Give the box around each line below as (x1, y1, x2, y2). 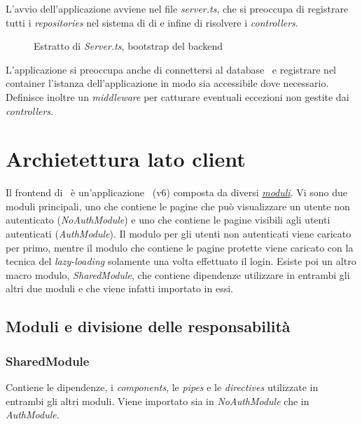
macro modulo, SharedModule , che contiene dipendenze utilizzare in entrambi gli (6, 267, 350, 282)
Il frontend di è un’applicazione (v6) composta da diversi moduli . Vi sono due (6, 185, 348, 200)
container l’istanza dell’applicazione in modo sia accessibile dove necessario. (6, 76, 329, 90)
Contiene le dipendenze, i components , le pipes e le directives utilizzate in (6, 380, 319, 395)
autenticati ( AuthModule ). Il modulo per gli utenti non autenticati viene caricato (6, 226, 351, 241)
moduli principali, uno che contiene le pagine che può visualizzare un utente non (6, 198, 350, 213)
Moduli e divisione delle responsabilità (6, 315, 291, 337)
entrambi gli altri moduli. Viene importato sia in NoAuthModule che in (6, 393, 309, 408)
